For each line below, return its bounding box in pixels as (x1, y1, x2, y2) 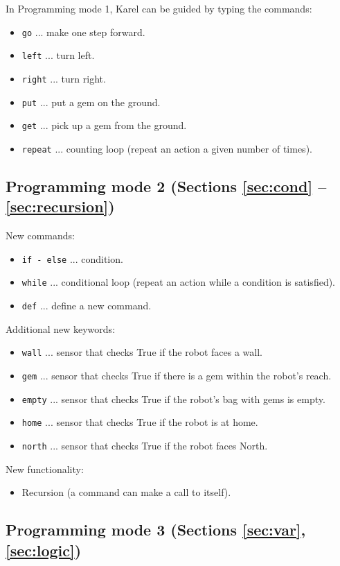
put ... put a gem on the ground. (21, 94, 161, 109)
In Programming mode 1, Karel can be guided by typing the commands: (6, 1, 312, 15)
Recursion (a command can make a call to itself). (21, 485, 231, 499)
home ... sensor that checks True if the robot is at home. (21, 415, 258, 429)
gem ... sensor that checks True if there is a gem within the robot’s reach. (21, 368, 332, 382)
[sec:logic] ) (6, 539, 82, 560)
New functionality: (6, 461, 84, 476)
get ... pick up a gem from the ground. (21, 118, 187, 132)
